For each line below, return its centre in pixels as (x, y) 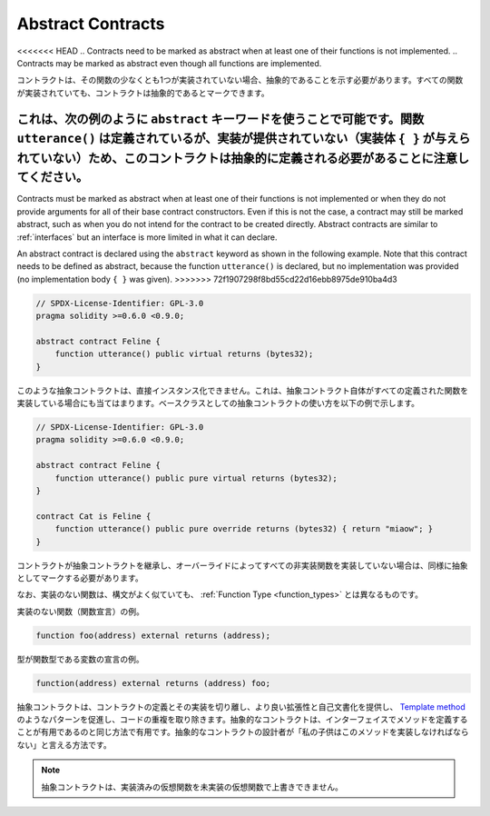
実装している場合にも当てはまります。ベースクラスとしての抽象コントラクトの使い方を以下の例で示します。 (218, 403)
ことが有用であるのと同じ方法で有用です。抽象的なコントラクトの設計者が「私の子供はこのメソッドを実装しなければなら (243, 732)
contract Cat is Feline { (93, 516)
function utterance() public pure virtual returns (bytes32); (196, 478)
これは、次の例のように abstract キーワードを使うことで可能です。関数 (220, 119)
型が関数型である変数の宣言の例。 (80, 659)
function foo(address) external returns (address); (153, 635)
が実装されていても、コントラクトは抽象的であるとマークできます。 (143, 93)
